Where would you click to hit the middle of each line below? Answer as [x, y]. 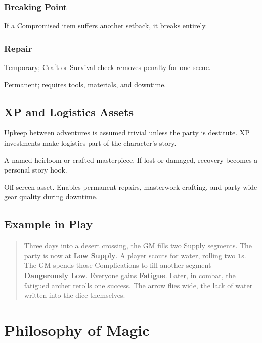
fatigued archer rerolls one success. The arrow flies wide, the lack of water [138, 285]
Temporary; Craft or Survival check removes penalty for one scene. [107, 67]
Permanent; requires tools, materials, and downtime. [85, 84]
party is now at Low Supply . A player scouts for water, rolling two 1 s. [135, 255]
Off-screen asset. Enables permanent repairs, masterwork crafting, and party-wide [131, 186]
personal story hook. [36, 170]
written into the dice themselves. [75, 295]
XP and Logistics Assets [69, 111]
